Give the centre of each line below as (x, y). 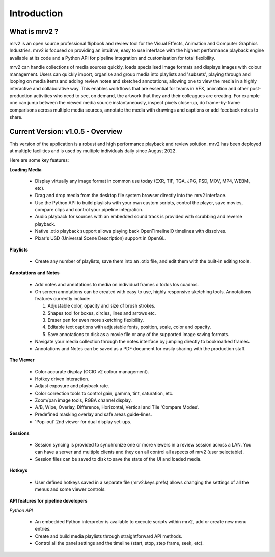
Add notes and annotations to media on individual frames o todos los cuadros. (117, 285)
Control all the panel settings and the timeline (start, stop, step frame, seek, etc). (119, 543)
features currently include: (63, 298)
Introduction (36, 13)
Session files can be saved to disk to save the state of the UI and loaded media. (118, 459)
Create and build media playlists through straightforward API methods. (109, 536)
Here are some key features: (39, 160)
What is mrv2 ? (34, 31)
